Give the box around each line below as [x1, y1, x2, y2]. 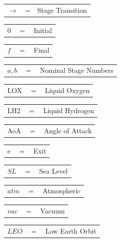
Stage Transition [37, 4, 87, 15]
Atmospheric [42, 185, 81, 196]
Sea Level [39, 165, 68, 176]
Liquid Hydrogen [43, 105, 94, 115]
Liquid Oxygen [45, 85, 90, 95]
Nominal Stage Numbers [40, 65, 114, 75]
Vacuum [40, 206, 65, 216]
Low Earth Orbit [45, 226, 96, 236]
